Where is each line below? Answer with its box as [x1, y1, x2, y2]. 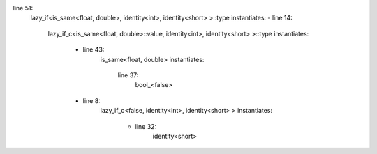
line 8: [82, 96, 101, 105]
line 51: [13, 4, 34, 12]
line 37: [117, 70, 139, 79]
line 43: [82, 45, 105, 54]
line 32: [135, 122, 157, 130]
